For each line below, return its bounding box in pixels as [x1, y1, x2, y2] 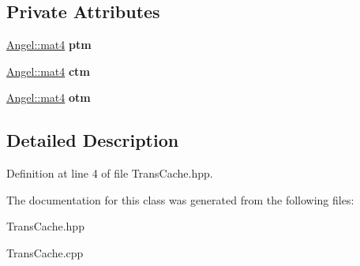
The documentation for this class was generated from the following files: [6, 191, 354, 208]
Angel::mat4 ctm [6, 62, 90, 79]
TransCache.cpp [6, 244, 84, 260]
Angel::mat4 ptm [6, 36, 92, 53]
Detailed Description [6, 128, 179, 152]
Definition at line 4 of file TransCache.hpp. [6, 165, 213, 182]
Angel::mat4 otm [6, 89, 91, 106]
